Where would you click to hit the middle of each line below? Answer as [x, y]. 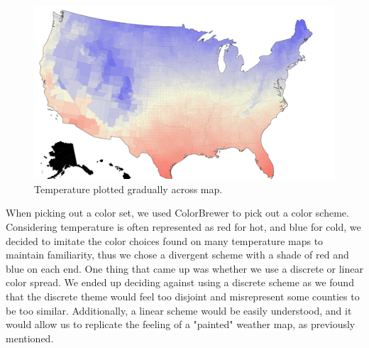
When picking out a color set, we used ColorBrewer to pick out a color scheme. [177, 213]
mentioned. [30, 338]
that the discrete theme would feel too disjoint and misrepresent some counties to [183, 297]
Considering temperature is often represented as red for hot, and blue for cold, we [183, 227]
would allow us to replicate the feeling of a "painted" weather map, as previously [181, 324]
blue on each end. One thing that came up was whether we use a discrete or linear [184, 268]
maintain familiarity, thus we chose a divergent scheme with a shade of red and [177, 255]
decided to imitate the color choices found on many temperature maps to [165, 240]
